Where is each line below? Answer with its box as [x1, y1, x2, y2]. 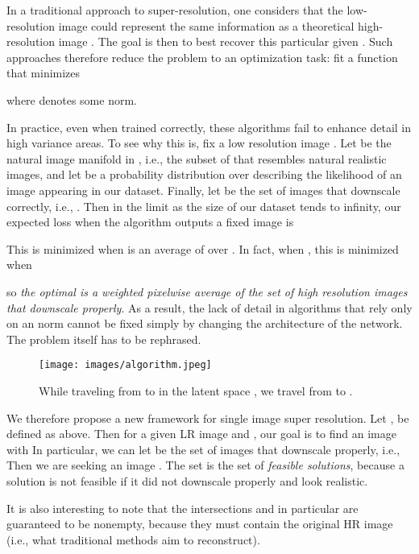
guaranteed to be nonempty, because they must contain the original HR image [6, 515, 393, 532]
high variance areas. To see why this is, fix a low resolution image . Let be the [6, 134, 392, 151]
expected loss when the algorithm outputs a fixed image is [6, 213, 294, 230]
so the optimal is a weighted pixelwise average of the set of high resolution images [6, 283, 408, 300]
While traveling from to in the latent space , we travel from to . [39, 382, 353, 399]
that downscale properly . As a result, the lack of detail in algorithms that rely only [6, 299, 413, 316]
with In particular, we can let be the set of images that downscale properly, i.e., [6, 440, 400, 457]
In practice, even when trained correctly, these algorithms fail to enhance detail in [6, 118, 412, 135]
